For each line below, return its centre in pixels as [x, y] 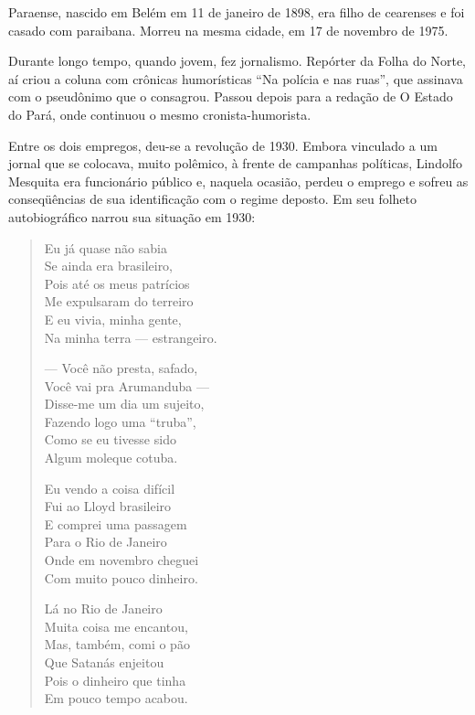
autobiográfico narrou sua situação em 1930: [132, 216]
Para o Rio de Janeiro [106, 542]
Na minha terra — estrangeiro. [131, 337]
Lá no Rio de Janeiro [103, 608]
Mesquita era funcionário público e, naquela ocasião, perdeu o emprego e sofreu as [238, 181]
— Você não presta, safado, [121, 368]
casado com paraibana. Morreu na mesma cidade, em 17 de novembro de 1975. [228, 30]
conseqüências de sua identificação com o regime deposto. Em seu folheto [213, 199]
